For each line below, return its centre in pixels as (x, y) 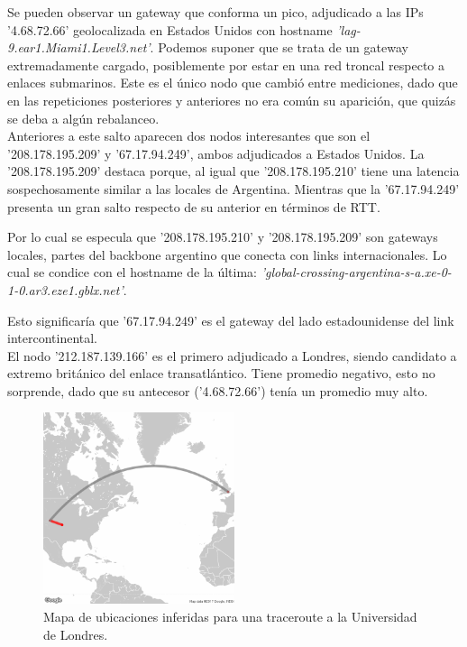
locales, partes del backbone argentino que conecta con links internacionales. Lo (227, 254)
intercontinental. (53, 338)
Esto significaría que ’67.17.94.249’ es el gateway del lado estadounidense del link (231, 320)
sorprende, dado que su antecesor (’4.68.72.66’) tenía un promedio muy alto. (218, 390)
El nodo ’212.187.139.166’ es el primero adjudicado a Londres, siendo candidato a (232, 355)
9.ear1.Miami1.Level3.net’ (79, 47)
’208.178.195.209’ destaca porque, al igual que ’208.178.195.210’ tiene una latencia (233, 171)
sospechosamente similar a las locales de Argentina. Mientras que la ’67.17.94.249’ (233, 188)
